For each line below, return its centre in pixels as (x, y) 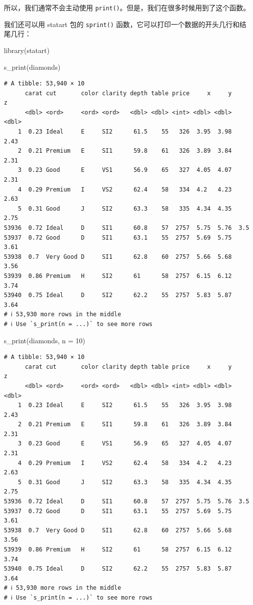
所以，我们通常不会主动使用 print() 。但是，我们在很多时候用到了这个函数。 (127, 7)
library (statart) (27, 50)
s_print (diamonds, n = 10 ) (45, 340)
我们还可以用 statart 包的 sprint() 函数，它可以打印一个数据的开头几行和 (122, 24)
